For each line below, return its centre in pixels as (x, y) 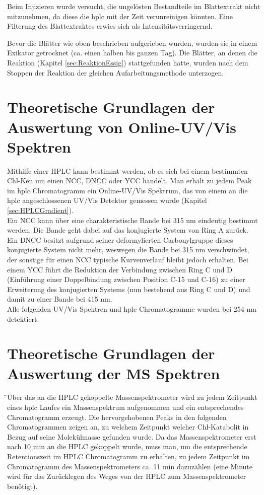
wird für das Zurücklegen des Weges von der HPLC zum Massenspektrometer (127, 476)
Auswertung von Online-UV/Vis (122, 127)
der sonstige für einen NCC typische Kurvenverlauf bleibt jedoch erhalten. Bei (128, 259)
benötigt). (22, 486)
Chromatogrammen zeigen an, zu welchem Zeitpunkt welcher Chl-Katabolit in (128, 427)
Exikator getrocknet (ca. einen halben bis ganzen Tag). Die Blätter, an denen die (132, 53)
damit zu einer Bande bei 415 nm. (60, 299)
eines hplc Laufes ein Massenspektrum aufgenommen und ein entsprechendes (125, 407)
